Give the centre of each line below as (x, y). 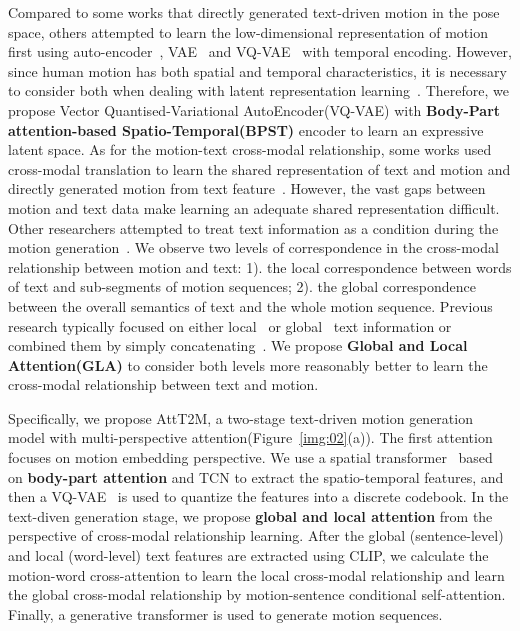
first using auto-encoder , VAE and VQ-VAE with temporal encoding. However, (260, 51)
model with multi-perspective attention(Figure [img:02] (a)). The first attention (250, 437)
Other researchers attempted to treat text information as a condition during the (253, 227)
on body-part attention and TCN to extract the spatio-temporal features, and (256, 476)
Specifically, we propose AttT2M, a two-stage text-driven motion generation (240, 417)
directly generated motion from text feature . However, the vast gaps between (247, 188)
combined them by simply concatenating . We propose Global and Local (238, 345)
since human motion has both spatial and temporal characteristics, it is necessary (257, 70)
